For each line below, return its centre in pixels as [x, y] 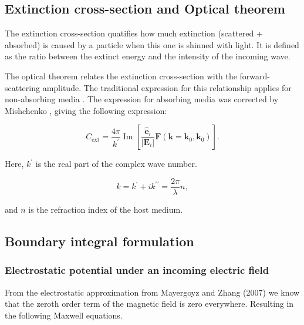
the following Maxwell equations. [64, 315]
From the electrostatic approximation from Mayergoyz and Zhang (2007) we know [152, 292]
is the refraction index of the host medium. [106, 210]
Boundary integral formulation [99, 241]
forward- [255, 76]
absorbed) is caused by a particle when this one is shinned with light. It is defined [152, 44]
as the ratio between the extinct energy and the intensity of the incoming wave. [148, 56]
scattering [23, 87]
